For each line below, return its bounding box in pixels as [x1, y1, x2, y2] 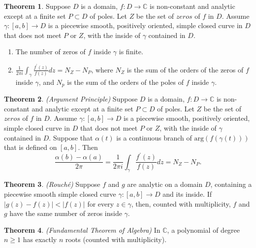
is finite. [119, 46, 143, 57]
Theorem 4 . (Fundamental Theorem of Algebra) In [4, 224, 160, 235]
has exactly [23, 234, 57, 245]
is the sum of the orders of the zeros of [127, 64, 244, 74]
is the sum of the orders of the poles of [67, 76, 184, 87]
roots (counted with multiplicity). [65, 234, 167, 245]
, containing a [210, 179, 252, 189]
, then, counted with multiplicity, [131, 198, 231, 209]
